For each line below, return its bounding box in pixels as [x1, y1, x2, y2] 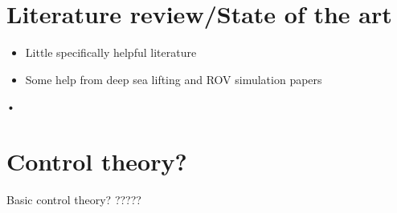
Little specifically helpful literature [25, 44, 197, 61]
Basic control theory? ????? [6, 191, 141, 208]
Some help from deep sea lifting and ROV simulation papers [25, 70, 322, 87]
